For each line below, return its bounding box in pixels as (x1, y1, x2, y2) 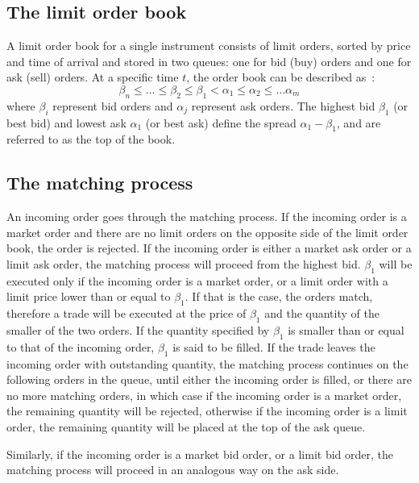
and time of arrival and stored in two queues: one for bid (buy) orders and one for (6, 52, 412, 69)
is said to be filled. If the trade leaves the (172, 338, 375, 355)
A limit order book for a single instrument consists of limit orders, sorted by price (6, 37, 411, 54)
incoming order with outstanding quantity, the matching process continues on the (6, 355, 409, 372)
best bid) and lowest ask (6, 114, 127, 131)
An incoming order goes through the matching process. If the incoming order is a (6, 208, 407, 225)
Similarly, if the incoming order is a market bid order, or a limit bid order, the (6, 445, 393, 462)
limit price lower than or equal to (6, 288, 171, 305)
